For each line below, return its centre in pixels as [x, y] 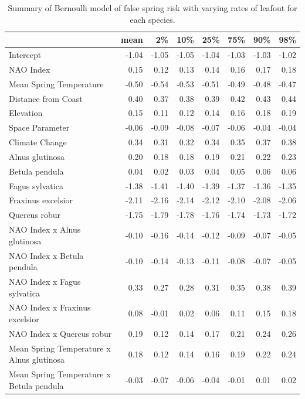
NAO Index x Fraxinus [50, 307]
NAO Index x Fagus [45, 282]
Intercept [25, 55]
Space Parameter [39, 127]
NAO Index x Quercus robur [60, 333]
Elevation [26, 113]
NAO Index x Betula [46, 255]
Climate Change [38, 142]
